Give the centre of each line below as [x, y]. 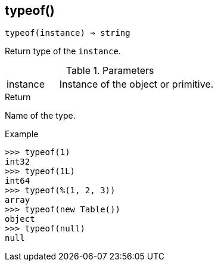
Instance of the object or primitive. [136, 84]
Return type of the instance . [63, 51]
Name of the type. [40, 116]
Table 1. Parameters [110, 71]
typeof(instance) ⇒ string [68, 33]
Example [22, 134]
